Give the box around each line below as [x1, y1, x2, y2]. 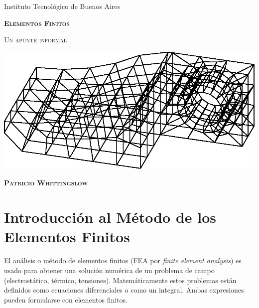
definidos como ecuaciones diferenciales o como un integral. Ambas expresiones [4, 285, 244, 295]
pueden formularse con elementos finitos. [4, 294, 128, 305]
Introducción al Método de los [4, 207, 217, 227]
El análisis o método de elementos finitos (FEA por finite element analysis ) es [4, 255, 242, 266]
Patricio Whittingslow [4, 177, 88, 188]
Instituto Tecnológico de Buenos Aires [4, 1, 121, 11]
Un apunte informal [4, 34, 67, 45]
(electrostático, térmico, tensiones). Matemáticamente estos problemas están [4, 275, 237, 285]
